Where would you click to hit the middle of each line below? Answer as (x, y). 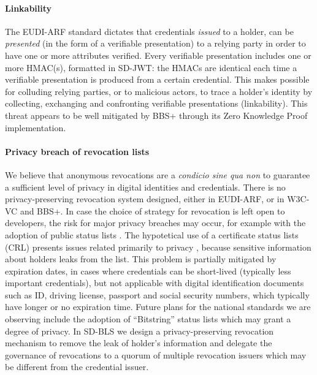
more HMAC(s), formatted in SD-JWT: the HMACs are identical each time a (151, 67)
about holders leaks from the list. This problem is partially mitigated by (141, 259)
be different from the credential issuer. (77, 367)
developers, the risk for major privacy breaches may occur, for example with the (155, 223)
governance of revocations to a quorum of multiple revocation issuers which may (156, 354)
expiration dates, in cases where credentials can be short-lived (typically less (148, 271)
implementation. (36, 127)
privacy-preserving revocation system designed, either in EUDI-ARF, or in (145, 199)
